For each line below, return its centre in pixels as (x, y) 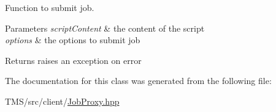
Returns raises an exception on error (73, 60)
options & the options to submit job (73, 40)
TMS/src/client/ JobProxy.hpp (62, 101)
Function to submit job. (50, 7)
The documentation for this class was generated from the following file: (138, 81)
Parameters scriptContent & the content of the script (105, 28)
